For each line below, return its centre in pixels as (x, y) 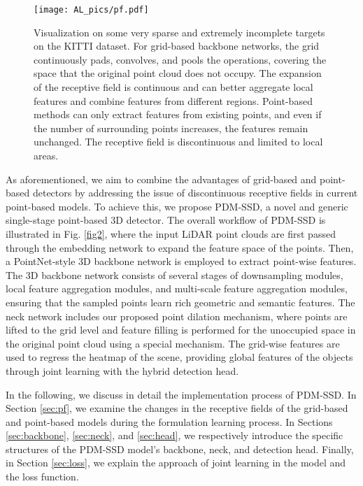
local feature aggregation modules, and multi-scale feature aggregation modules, (177, 288)
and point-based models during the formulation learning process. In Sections (169, 421)
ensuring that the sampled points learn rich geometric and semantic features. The (180, 302)
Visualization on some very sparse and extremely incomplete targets (179, 32)
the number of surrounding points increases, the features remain (171, 128)
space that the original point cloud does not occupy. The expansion (178, 73)
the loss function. (42, 477)
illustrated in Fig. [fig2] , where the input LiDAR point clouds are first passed (171, 233)
